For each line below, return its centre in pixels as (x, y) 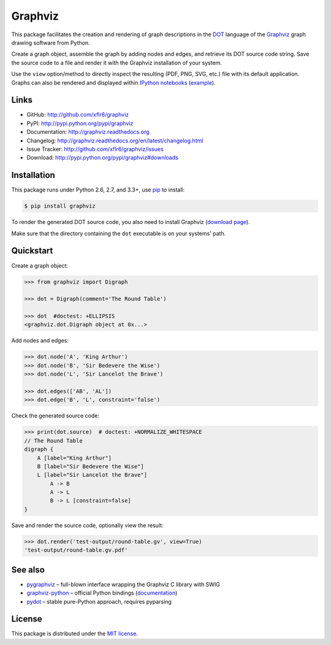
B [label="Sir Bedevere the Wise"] (90, 466)
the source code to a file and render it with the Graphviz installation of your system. (116, 63)
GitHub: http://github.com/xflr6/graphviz (78, 115)
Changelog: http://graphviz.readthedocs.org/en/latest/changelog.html (115, 141)
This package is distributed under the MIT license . (74, 634)
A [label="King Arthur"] (74, 458)
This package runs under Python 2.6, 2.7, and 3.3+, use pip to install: (98, 190)
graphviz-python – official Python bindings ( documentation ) (102, 593)
